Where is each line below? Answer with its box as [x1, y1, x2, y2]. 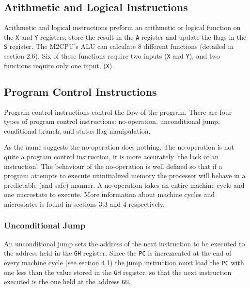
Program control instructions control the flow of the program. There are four [4, 106, 232, 117]
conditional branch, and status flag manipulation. [4, 125, 151, 136]
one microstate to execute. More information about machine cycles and [4, 189, 215, 199]
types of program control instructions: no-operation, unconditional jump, [4, 116, 220, 126]
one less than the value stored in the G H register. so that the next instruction [4, 267, 232, 277]
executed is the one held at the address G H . [4, 276, 131, 287]
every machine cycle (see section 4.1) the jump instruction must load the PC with [4, 258, 244, 268]
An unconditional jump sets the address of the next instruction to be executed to [4, 238, 245, 248]
